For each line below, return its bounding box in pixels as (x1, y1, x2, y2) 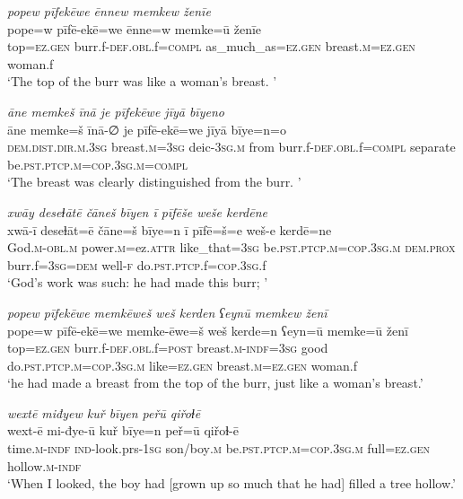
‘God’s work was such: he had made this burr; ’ (7, 273, 268, 292)
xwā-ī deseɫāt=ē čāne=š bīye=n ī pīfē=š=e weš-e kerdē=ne (7, 220, 332, 239)
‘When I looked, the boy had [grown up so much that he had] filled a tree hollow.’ (7, 474, 456, 493)
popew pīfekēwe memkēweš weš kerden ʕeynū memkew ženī (7, 302, 328, 321)
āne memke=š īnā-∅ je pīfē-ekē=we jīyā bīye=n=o (7, 119, 286, 138)
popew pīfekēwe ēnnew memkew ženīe (7, 2, 211, 20)
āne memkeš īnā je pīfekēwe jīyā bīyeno (7, 101, 224, 120)
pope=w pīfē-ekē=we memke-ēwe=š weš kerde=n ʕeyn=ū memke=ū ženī (7, 320, 408, 339)
